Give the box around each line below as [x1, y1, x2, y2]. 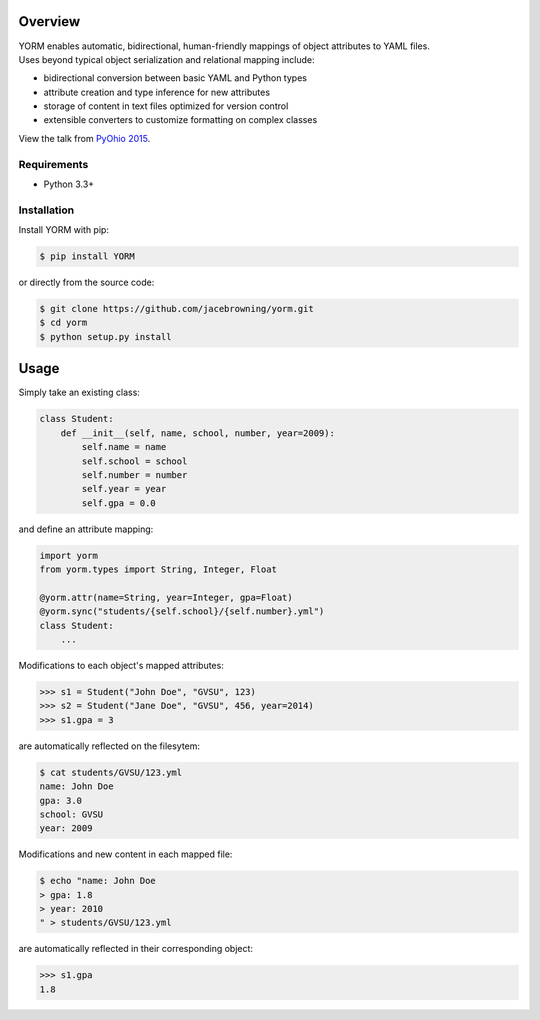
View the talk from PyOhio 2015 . [18, 132, 151, 144]
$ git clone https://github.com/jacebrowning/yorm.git [39, 303, 314, 315]
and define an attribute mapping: [18, 523, 154, 535]
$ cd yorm [39, 317, 88, 329]
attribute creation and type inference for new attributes [43, 86, 270, 98]
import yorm [39, 550, 99, 561]
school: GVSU [39, 808, 104, 820]
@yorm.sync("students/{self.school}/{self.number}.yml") [39, 606, 325, 617]
